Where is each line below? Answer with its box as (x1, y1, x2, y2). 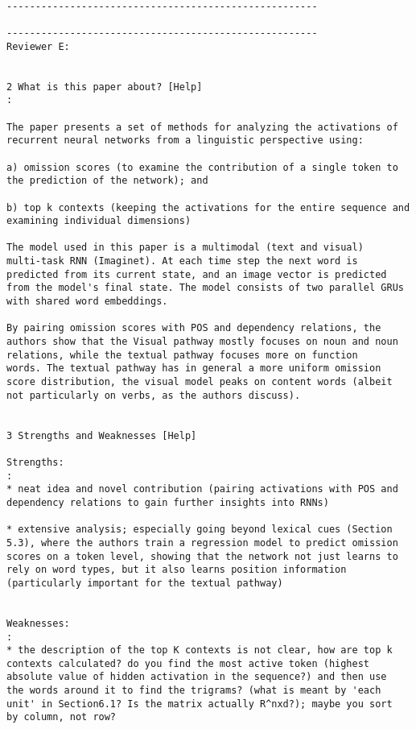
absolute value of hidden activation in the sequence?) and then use (6, 671, 387, 683)
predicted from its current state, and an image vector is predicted (6, 268, 387, 280)
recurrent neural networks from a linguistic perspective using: (6, 135, 364, 147)
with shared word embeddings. (6, 296, 168, 308)
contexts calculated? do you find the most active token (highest (6, 657, 370, 669)
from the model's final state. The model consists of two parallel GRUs (6, 282, 404, 294)
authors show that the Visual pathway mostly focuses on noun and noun (6, 336, 398, 348)
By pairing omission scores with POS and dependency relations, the (6, 322, 381, 334)
